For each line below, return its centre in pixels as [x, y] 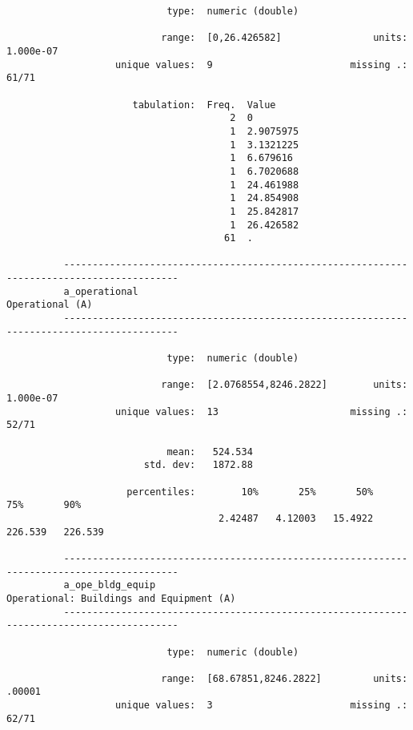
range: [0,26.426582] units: [285, 38]
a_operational [101, 291]
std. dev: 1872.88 [198, 465]
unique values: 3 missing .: [262, 706]
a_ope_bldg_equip [110, 585]
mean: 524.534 [210, 452]
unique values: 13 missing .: [262, 411]
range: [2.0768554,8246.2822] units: [285, 385]
